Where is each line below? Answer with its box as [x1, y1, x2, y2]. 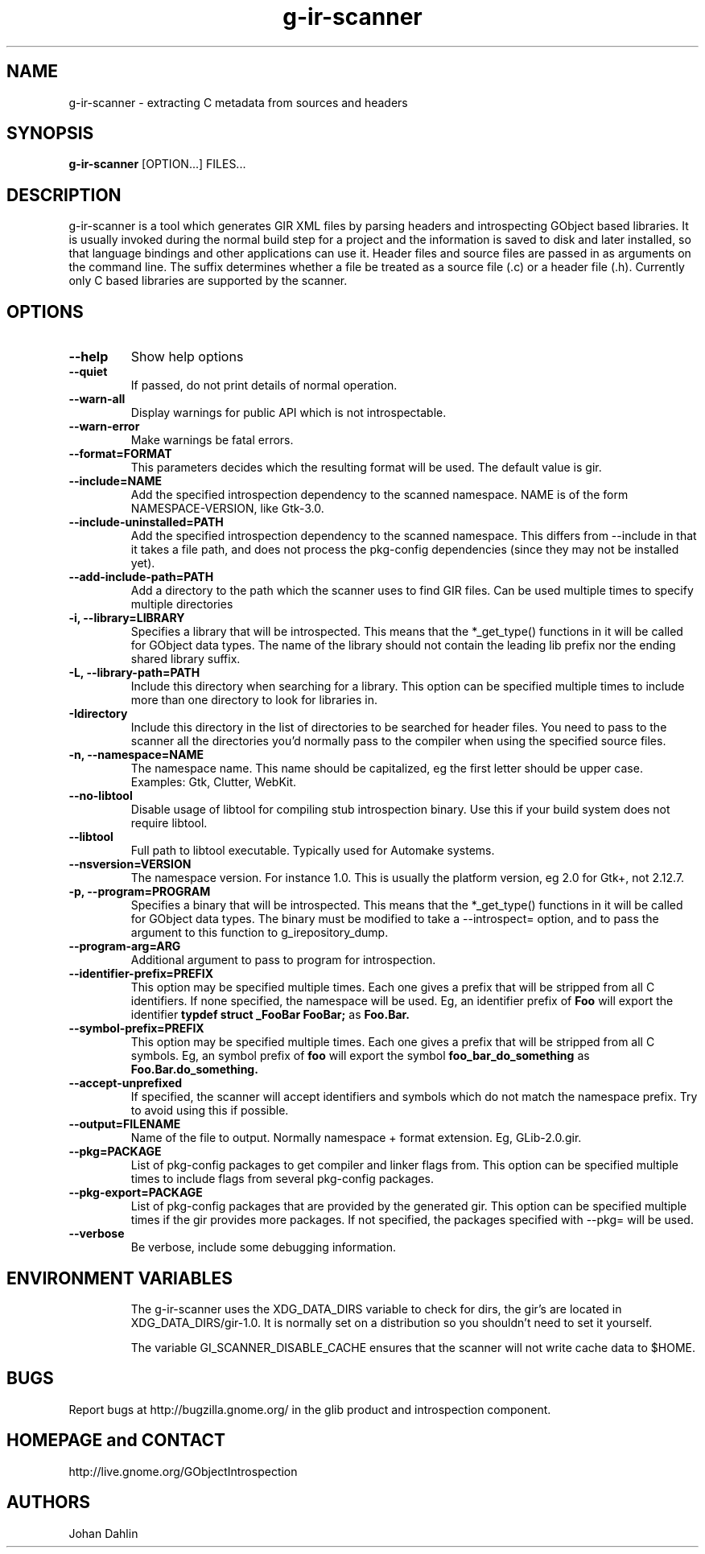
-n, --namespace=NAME [68, 748, 204, 762]
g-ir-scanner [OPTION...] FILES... [68, 157, 246, 171]
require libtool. [130, 816, 208, 831]
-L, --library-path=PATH [68, 666, 200, 680]
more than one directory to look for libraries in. [130, 693, 377, 707]
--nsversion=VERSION [68, 857, 192, 872]
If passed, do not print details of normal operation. [130, 378, 398, 393]
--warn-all [68, 392, 126, 406]
